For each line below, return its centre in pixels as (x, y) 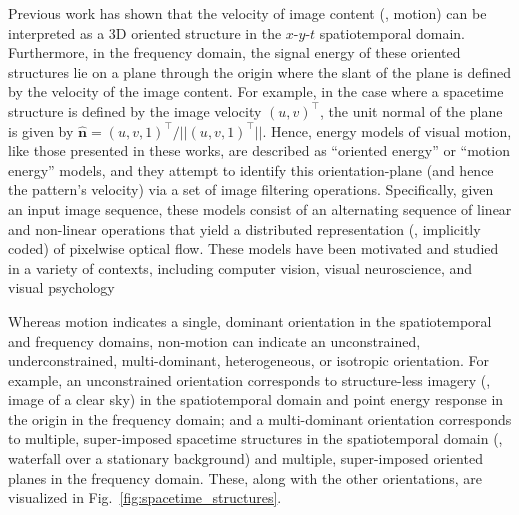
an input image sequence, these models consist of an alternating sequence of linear (260, 208)
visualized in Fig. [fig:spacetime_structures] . (145, 497)
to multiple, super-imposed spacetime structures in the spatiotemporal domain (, (255, 438)
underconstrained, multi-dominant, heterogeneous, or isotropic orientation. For (249, 360)
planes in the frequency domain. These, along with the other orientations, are (245, 477)
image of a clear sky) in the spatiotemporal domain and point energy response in (256, 399)
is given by (41, 130)
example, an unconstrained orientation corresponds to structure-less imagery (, (249, 379)
